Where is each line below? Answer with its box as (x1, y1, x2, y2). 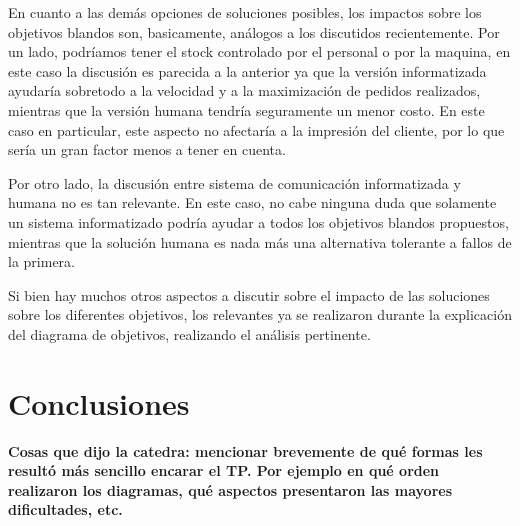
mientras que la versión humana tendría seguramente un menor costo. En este (8, 99, 485, 120)
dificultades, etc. (8, 499, 123, 520)
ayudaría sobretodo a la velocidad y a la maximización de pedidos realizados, (8, 80, 481, 101)
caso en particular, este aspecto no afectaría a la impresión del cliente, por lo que (8, 119, 505, 140)
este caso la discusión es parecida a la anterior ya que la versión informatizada (8, 60, 487, 81)
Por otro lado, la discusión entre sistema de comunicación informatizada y (8, 172, 461, 193)
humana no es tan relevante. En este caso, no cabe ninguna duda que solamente (8, 192, 497, 213)
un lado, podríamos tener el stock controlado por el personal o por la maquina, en (8, 41, 511, 62)
